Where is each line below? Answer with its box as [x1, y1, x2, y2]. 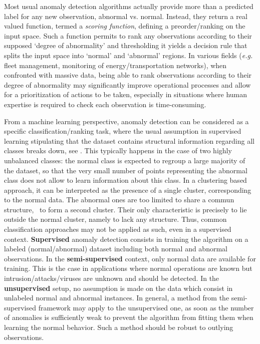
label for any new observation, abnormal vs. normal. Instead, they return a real [4, 11, 247, 21]
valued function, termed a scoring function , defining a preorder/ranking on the [4, 21, 245, 31]
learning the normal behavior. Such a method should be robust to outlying [4, 322, 233, 332]
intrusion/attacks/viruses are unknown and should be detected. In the [4, 273, 219, 283]
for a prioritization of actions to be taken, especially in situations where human [4, 89, 247, 100]
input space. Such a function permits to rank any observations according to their [4, 30, 252, 41]
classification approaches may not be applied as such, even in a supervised [4, 224, 231, 234]
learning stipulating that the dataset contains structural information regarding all [4, 135, 254, 146]
